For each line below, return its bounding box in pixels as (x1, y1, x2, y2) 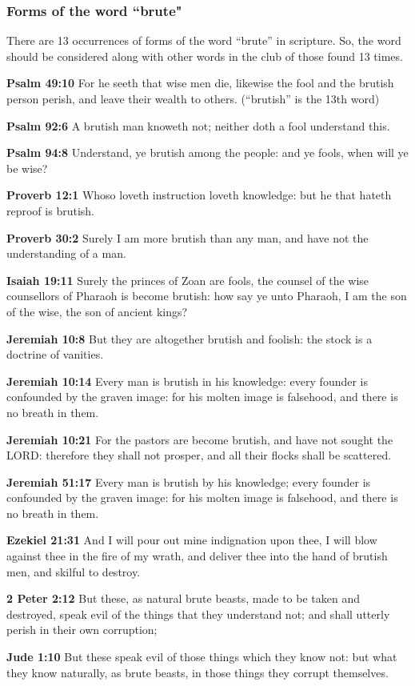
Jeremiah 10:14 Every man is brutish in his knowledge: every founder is (6, 372, 369, 389)
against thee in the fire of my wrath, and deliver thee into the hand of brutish (6, 548, 388, 564)
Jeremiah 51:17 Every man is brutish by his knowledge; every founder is (6, 473, 371, 490)
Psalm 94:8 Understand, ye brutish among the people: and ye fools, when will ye (6, 144, 409, 161)
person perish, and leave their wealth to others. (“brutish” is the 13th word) (6, 90, 380, 106)
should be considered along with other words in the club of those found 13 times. (6, 47, 403, 64)
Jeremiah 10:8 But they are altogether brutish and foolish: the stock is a (6, 330, 373, 347)
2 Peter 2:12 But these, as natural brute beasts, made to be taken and (6, 590, 361, 607)
